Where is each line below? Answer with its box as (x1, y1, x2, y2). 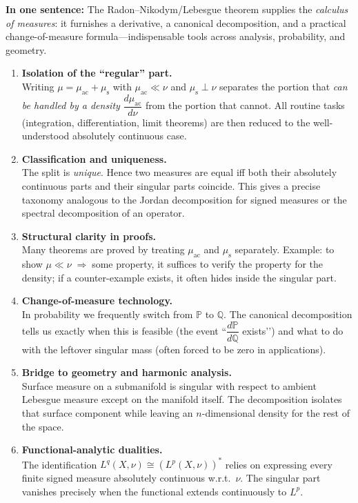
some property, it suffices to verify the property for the (92, 257, 324, 271)
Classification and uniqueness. (21, 151, 167, 166)
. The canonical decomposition (223, 306, 352, 321)
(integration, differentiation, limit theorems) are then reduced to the (21, 115, 310, 129)
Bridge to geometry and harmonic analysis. (21, 365, 232, 379)
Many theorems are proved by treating (21, 242, 185, 257)
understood (21, 128, 70, 143)
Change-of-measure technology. (21, 293, 173, 308)
